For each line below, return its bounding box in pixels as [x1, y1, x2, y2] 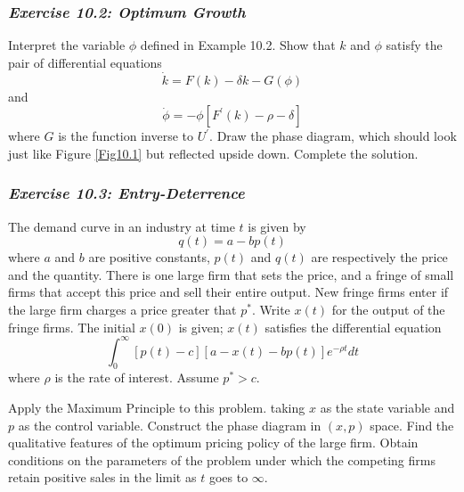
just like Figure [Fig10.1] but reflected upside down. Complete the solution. [8, 143, 419, 162]
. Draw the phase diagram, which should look [209, 127, 457, 145]
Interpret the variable [8, 36, 126, 54]
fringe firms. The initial [8, 317, 135, 336]
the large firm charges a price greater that [8, 300, 237, 318]
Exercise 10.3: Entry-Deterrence [8, 182, 245, 204]
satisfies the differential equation [265, 317, 442, 336]
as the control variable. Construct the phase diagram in [18, 415, 322, 434]
